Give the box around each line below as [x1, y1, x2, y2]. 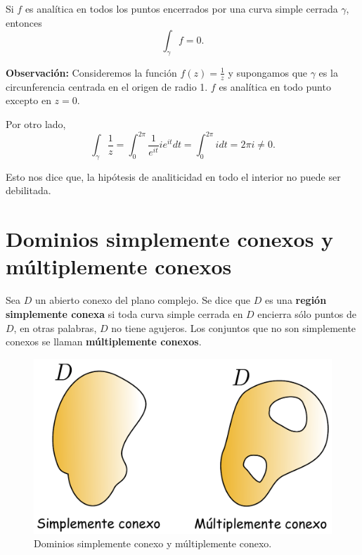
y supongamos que [228, 65, 308, 79]
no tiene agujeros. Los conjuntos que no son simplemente [111, 320, 356, 335]
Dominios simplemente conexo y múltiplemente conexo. [34, 536, 272, 551]
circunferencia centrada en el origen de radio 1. [6, 79, 208, 94]
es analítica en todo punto [219, 79, 331, 94]
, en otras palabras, [13, 320, 97, 335]
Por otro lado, [6, 117, 66, 131]
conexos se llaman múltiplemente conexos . [6, 334, 202, 349]
